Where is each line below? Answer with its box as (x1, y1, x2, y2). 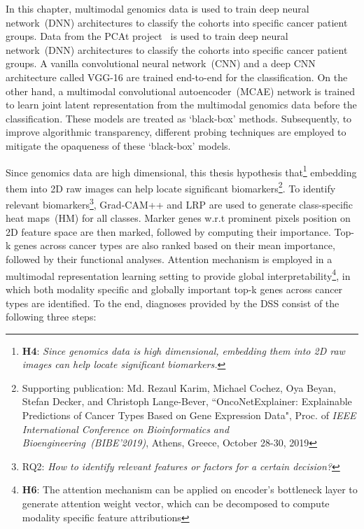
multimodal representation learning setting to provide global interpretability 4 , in (6, 266, 351, 283)
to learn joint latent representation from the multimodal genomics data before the (6, 97, 357, 112)
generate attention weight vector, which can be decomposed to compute (22, 496, 330, 511)
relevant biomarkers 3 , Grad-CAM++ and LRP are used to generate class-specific (6, 195, 353, 211)
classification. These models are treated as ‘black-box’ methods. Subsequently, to (6, 111, 352, 125)
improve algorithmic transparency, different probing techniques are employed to (6, 125, 346, 139)
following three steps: (6, 309, 97, 324)
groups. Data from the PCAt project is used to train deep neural (6, 29, 288, 43)
